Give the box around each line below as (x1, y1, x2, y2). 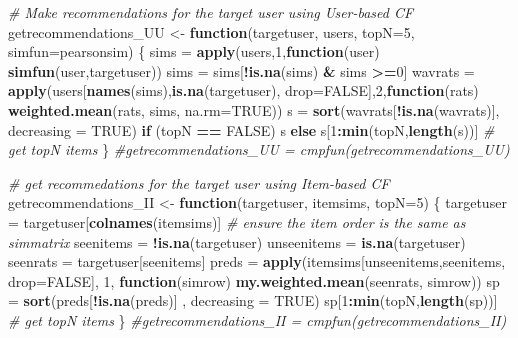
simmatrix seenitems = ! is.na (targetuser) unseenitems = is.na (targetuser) (8, 231, 466, 252)
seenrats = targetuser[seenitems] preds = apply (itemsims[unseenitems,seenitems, (8, 251, 506, 272)
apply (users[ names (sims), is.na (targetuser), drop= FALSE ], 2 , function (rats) (8, 80, 479, 101)
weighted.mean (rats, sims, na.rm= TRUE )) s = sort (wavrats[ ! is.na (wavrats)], (8, 99, 500, 120)
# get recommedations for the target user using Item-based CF (8, 172, 390, 193)
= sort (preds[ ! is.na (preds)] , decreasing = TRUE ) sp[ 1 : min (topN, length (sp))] (8, 290, 498, 311)
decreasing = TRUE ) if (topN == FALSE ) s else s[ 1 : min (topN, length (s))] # (8, 119, 495, 140)
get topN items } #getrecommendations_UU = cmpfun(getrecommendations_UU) (8, 139, 510, 160)
